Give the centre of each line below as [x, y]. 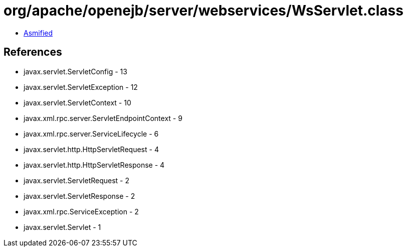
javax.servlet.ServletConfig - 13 [75, 71]
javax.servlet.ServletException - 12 [81, 87]
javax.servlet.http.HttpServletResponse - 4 [94, 165]
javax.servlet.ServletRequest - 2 [77, 180]
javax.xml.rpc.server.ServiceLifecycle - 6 [91, 134]
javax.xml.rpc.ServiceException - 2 [81, 211]
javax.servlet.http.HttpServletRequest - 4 [91, 149]
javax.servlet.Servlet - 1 [62, 227]
